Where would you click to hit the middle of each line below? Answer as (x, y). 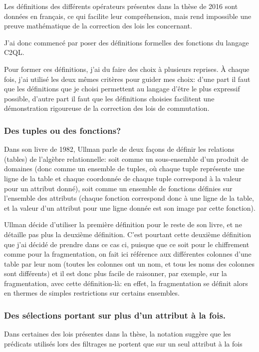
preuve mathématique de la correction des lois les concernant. (98, 26)
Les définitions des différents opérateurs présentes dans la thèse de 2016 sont (121, 6)
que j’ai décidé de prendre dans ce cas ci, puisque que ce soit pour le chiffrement (127, 244)
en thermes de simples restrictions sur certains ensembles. (92, 293)
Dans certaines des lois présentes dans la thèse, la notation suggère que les (118, 334)
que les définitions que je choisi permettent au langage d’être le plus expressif (122, 89)
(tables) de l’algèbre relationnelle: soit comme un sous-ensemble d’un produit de (126, 159)
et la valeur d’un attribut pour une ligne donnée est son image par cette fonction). (130, 207)
